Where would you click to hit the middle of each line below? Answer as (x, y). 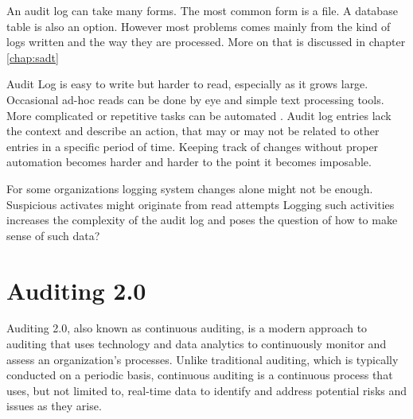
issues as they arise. (54, 406)
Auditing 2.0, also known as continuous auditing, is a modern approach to (187, 328)
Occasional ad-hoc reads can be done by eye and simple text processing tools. (195, 99)
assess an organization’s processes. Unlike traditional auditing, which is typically (203, 359)
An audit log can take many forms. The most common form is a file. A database (202, 10)
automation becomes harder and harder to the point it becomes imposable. (189, 162)
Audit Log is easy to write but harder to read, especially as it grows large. (187, 84)
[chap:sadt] (33, 57)
